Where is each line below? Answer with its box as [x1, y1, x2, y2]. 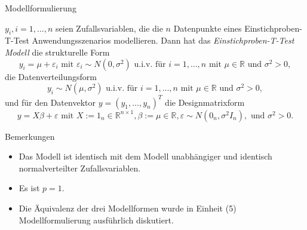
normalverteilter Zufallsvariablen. [19, 161, 141, 174]
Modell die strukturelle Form [5, 45, 110, 58]
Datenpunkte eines [173, 22, 242, 34]
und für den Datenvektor [5, 96, 96, 108]
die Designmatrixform [165, 96, 245, 108]
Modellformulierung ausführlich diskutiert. [19, 213, 174, 226]
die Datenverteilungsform [5, 70, 97, 82]
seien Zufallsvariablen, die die [56, 22, 163, 34]
